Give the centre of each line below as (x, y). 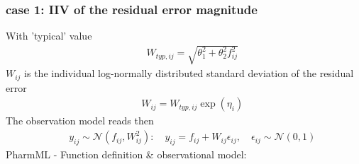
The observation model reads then (80, 121)
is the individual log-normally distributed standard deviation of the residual (189, 73)
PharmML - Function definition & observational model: (126, 154)
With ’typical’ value (49, 36)
